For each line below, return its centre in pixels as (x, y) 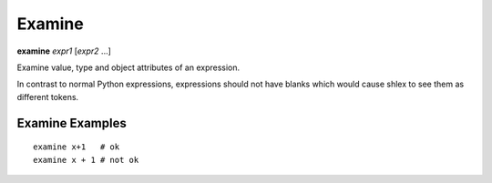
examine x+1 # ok (77, 147)
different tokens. (48, 97)
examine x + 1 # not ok (86, 160)
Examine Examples (72, 123)
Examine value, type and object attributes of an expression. (128, 67)
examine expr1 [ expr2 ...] (64, 51)
